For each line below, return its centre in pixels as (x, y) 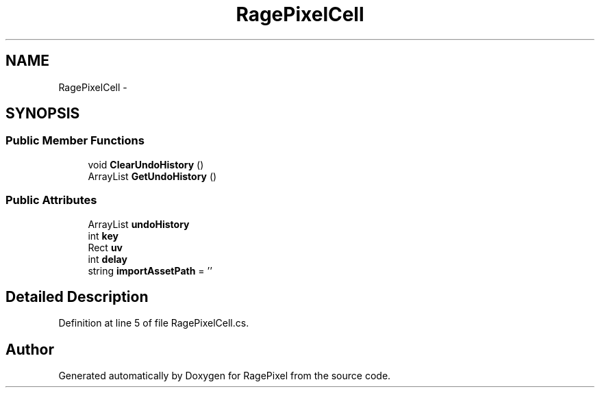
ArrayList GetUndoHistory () (152, 176)
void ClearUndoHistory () (146, 164)
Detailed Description (77, 296)
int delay (108, 259)
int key (103, 236)
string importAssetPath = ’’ (150, 270)
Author (30, 349)
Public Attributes (51, 200)
